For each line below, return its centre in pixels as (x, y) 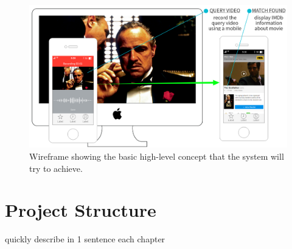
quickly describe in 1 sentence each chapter (85, 239)
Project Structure (81, 210)
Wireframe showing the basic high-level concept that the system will (157, 156)
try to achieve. (56, 168)
